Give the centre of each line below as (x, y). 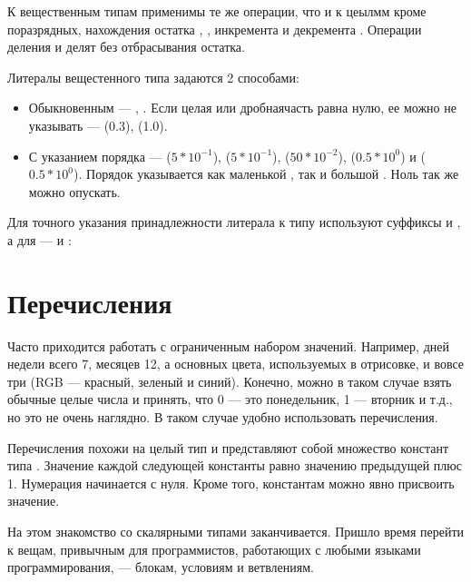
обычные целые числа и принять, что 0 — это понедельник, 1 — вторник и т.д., (230, 399)
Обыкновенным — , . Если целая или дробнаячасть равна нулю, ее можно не (242, 108)
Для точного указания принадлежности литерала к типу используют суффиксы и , (234, 222)
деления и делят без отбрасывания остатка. (126, 47)
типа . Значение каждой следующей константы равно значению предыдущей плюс (235, 465)
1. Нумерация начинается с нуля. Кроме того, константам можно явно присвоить (231, 483)
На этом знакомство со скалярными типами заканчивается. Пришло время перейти (236, 531)
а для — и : (39, 239)
